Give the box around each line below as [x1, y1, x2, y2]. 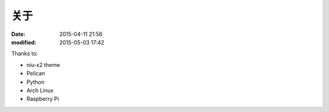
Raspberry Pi [26, 95, 59, 103]
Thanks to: [11, 50, 38, 57]
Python [26, 78, 45, 85]
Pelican [26, 70, 46, 77]
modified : [11, 38, 37, 46]
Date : [11, 30, 26, 38]
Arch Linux [26, 86, 54, 94]
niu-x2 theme [26, 61, 60, 68]
